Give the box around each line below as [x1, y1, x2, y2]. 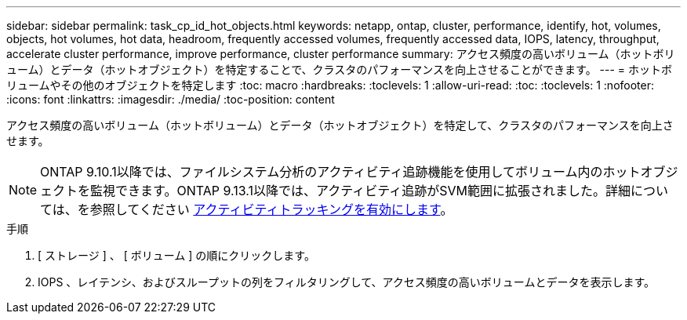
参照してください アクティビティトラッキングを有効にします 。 [89, 202, 453, 217]
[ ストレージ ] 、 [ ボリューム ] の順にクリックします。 [38, 249, 315, 262]
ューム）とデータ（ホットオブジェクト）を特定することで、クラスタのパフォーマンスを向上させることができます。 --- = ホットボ [6, 63, 673, 76]
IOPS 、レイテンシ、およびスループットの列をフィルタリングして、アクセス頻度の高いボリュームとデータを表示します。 [38, 275, 656, 289]
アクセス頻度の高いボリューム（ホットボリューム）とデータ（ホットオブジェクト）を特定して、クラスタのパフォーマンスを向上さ [6, 118, 674, 132]
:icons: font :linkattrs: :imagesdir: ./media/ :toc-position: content [6, 93, 335, 106]
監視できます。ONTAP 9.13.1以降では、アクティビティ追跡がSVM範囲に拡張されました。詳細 [90, 183, 631, 198]
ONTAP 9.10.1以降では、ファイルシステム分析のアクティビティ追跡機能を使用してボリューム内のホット [40, 164, 641, 180]
